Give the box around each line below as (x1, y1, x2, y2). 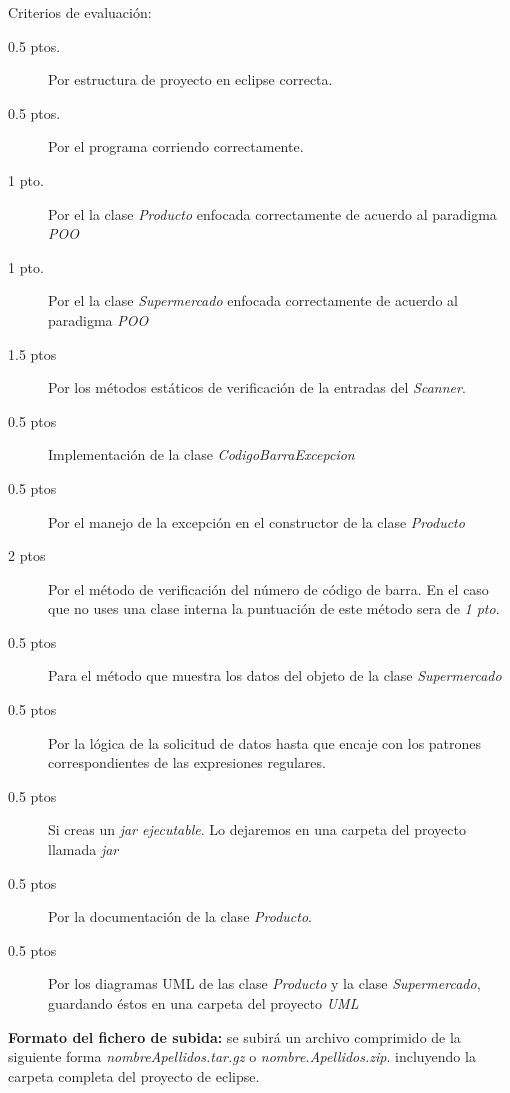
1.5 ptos (8, 343, 57, 364)
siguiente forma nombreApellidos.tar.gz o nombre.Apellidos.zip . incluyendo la (8, 1046, 476, 1067)
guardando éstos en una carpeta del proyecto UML (48, 993, 359, 1013)
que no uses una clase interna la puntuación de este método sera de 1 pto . (48, 598, 500, 619)
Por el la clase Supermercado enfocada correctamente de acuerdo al (48, 290, 458, 311)
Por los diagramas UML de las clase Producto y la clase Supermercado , (48, 973, 481, 994)
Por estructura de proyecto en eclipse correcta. (48, 69, 333, 90)
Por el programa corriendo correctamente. (48, 136, 304, 157)
